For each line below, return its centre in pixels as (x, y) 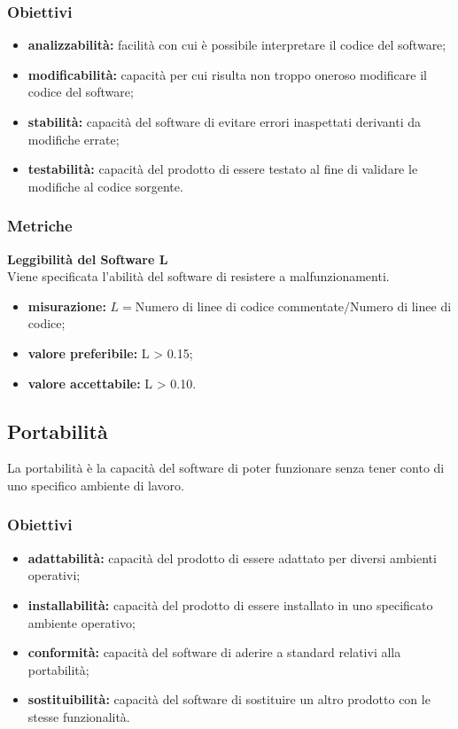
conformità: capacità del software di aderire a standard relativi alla (214, 652)
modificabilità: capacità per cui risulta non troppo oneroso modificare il (227, 74)
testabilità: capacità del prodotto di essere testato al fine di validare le (223, 169)
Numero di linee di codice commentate (240, 306)
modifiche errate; (74, 139)
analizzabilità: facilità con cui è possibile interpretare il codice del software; (237, 45)
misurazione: (67, 306)
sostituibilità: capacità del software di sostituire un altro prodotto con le (229, 699)
